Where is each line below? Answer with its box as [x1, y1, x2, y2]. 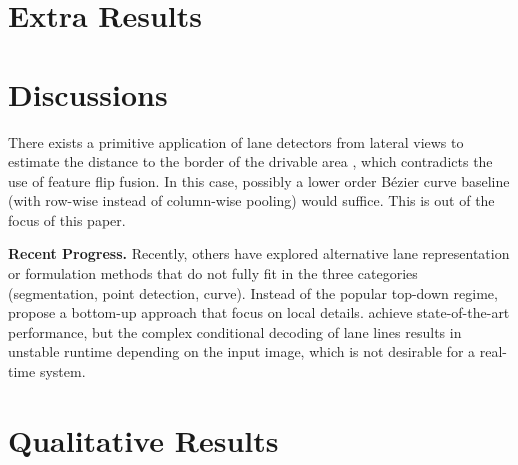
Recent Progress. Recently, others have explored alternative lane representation [8, 243, 510, 264]
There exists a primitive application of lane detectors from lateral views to [8, 131, 464, 152]
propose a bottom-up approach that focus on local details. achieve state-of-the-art [8, 302, 510, 323]
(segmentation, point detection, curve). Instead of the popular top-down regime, [8, 282, 498, 303]
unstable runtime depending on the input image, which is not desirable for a [8, 341, 476, 362]
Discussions [8, 73, 168, 114]
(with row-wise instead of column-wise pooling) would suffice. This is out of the [8, 190, 495, 211]
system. [39, 361, 86, 382]
